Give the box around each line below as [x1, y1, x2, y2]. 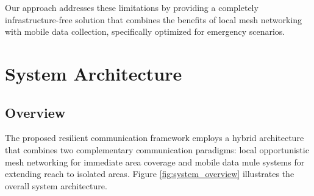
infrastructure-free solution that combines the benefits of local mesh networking [5, 13, 302, 26]
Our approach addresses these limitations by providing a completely [5, 1, 259, 13]
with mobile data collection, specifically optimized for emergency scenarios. [5, 25, 285, 38]
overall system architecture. [5, 179, 107, 192]
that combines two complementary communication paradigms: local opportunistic [5, 143, 309, 156]
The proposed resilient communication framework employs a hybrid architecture [5, 131, 304, 144]
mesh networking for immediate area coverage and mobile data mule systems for [5, 155, 305, 168]
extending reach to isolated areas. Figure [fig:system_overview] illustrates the [5, 167, 294, 180]
